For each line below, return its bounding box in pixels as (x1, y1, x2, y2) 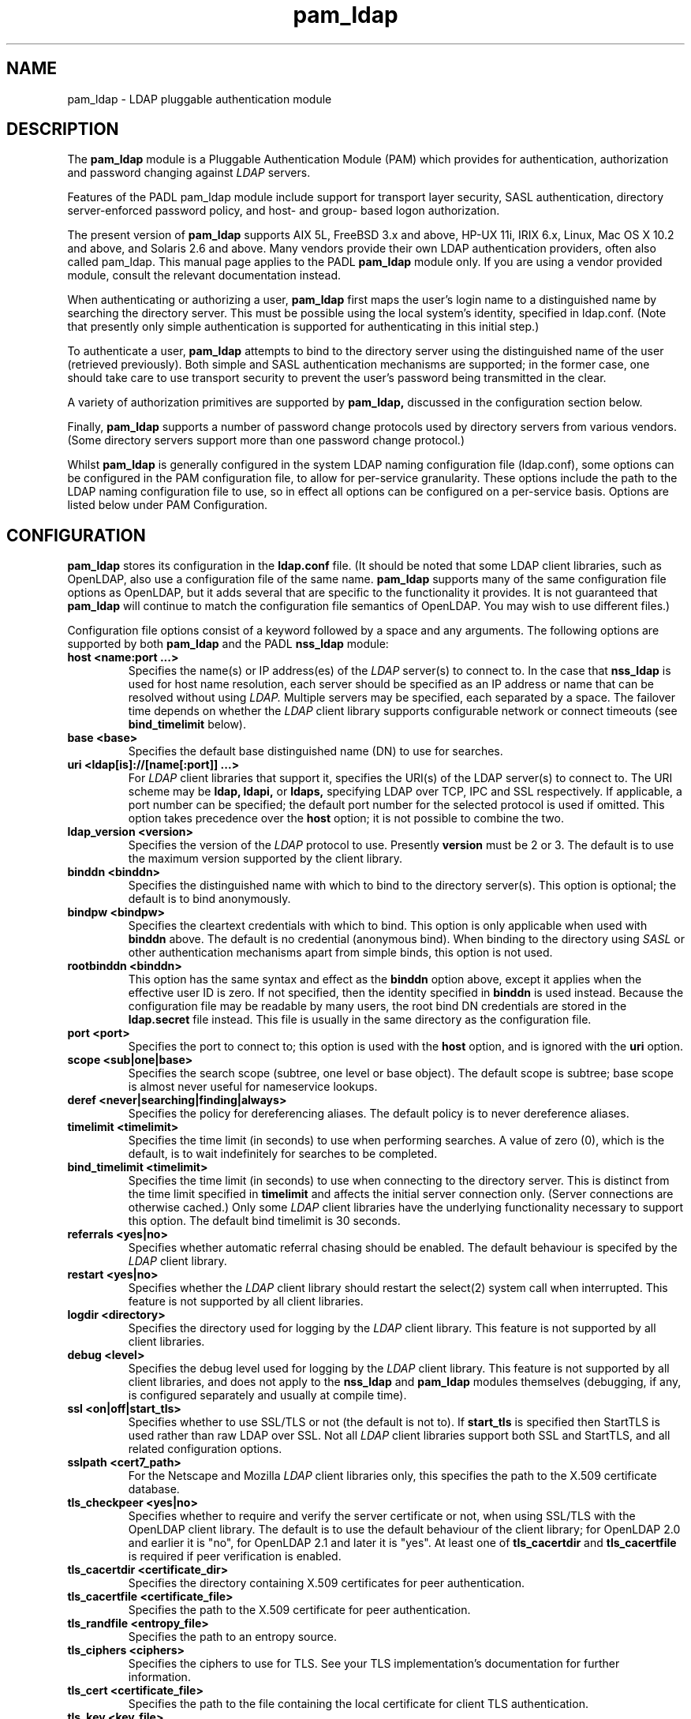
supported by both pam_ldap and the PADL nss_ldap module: (67, 637, 389, 651)
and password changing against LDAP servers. (67, 166, 311, 180)
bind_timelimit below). (128, 717, 247, 732)
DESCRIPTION (6, 119, 119, 140)
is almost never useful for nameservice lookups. (128, 1080, 378, 1094)
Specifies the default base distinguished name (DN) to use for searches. (128, 744, 503, 758)
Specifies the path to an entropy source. (128, 1630, 337, 1644)
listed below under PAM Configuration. (67, 498, 268, 512)
